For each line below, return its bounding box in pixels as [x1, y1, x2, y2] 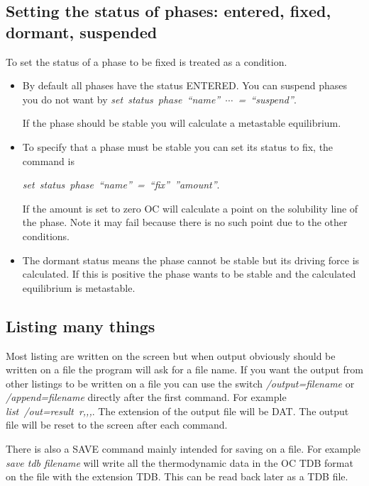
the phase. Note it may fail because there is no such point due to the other [22, 215, 348, 230]
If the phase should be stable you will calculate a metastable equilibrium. [22, 115, 341, 130]
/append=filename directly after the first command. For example [6, 390, 287, 405]
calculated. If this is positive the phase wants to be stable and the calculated [22, 266, 356, 281]
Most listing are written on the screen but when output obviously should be [6, 348, 336, 363]
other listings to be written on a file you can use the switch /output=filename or [6, 375, 355, 390]
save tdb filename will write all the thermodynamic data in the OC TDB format [6, 455, 353, 470]
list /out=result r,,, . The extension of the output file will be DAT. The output [6, 403, 349, 418]
